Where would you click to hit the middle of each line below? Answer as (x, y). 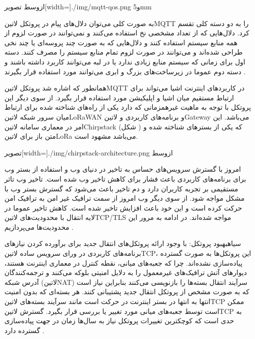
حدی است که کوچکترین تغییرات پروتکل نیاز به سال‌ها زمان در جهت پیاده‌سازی (119, 321)
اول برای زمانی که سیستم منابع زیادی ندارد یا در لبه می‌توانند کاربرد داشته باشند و (125, 61)
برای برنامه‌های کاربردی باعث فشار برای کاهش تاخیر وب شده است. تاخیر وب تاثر (125, 178)
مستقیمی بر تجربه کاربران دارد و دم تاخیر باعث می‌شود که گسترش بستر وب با (121, 188)
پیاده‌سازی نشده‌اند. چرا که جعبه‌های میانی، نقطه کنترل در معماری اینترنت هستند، (124, 262)
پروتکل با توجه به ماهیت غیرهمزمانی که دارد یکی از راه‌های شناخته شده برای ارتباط (128, 107)
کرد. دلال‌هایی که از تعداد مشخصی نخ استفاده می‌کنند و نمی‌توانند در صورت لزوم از (127, 33)
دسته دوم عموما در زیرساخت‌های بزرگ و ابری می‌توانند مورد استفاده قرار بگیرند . (125, 71)
